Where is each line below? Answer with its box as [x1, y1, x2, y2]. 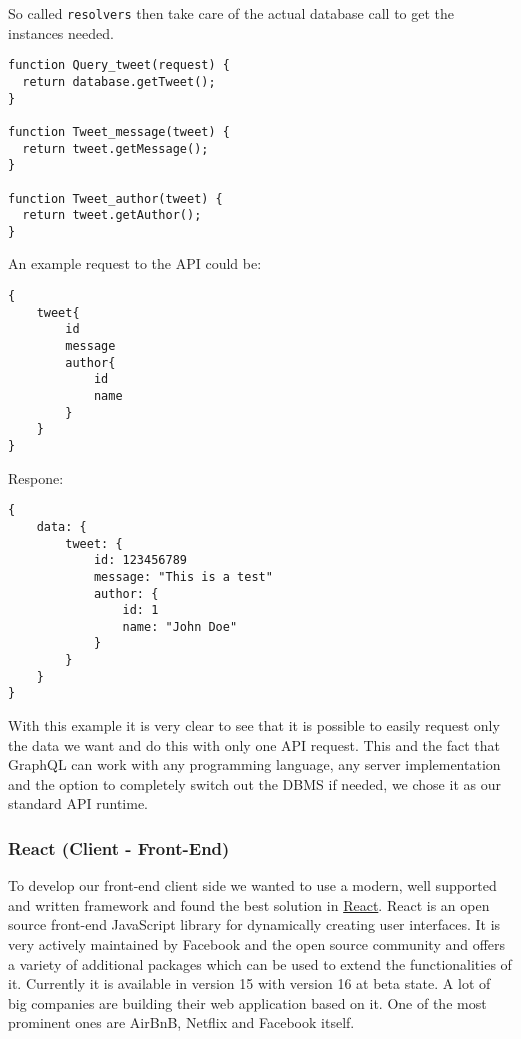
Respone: [8, 467, 64, 488]
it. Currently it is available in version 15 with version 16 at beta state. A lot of [8, 973, 491, 994]
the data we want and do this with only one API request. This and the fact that [8, 734, 501, 755]
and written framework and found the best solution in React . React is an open [8, 894, 490, 915]
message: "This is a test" [93, 569, 273, 584]
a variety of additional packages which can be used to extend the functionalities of [8, 953, 512, 974]
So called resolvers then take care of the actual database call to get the [8, 3, 455, 23]
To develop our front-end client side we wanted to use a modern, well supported [8, 875, 497, 896]
